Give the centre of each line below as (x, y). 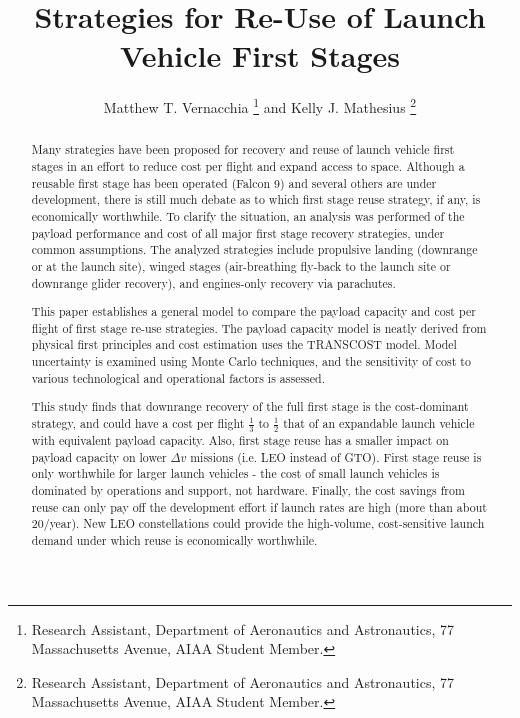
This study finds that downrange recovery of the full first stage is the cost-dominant (250, 406)
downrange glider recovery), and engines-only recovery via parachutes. (213, 282)
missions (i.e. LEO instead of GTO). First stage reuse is (336, 456)
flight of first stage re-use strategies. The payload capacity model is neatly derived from (259, 327)
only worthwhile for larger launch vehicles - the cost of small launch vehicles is (235, 473)
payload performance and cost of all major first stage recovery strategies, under (238, 232)
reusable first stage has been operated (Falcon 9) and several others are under (234, 182)
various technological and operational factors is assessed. (178, 377)
